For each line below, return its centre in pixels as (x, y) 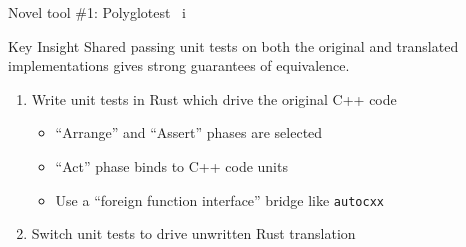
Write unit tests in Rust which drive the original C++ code (214, 98)
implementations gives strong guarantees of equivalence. (179, 65)
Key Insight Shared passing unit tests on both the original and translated (233, 45)
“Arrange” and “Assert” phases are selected (189, 132)
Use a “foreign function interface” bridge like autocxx (219, 199)
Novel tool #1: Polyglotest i (97, 12)
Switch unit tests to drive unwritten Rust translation (193, 233)
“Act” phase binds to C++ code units (171, 165)
